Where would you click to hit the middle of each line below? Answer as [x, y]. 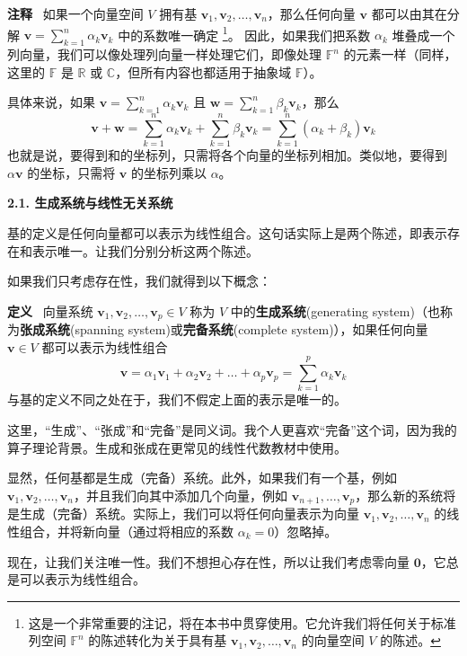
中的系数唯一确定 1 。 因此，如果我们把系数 [244, 33]
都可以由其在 [409, 13]
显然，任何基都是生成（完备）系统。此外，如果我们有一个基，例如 [202, 478]
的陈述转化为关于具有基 [158, 640]
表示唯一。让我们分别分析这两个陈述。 [145, 250]
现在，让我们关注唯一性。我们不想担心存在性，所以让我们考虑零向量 [208, 561]
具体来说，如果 [51, 102]
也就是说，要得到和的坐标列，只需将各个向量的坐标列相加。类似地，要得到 [227, 155]
